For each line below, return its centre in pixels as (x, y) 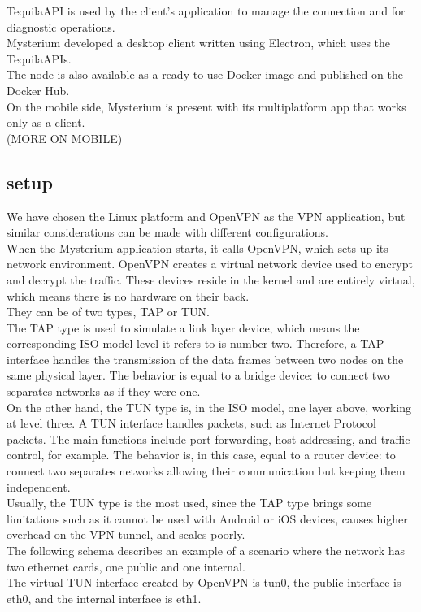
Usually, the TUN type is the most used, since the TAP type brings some (189, 503)
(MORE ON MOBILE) (65, 138)
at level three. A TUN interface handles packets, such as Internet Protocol (191, 423)
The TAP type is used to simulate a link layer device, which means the (183, 327)
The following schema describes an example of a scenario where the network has (206, 551)
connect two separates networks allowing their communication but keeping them (206, 471)
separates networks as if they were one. (104, 391)
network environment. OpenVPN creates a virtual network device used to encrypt (210, 264)
